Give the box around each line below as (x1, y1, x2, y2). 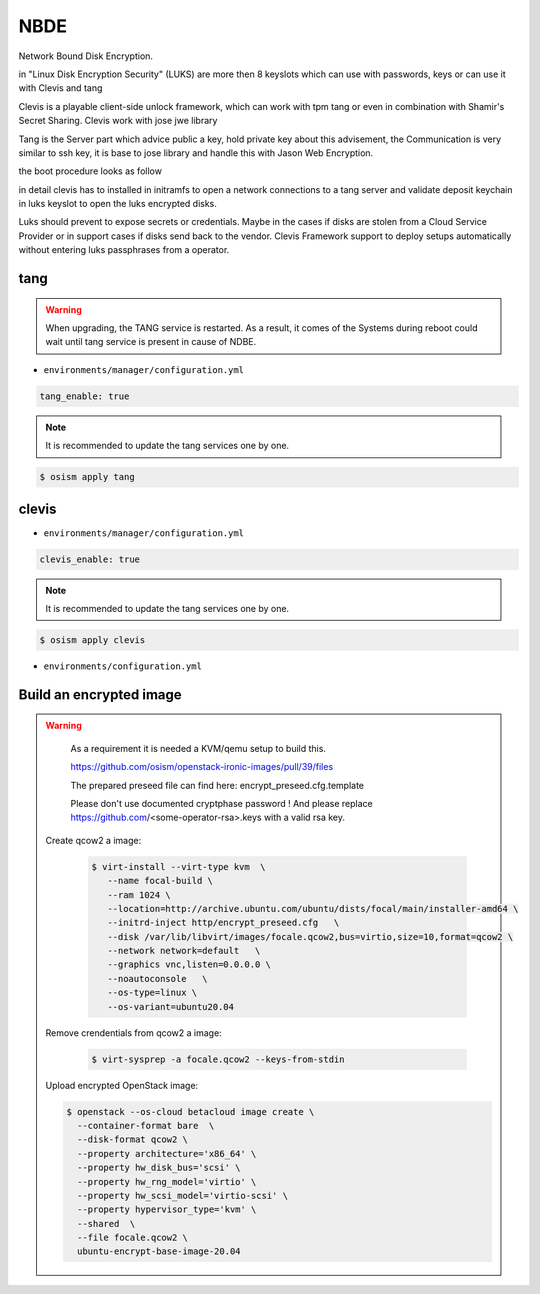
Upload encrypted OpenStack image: (45, 1079, 199, 1091)
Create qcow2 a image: (45, 834, 142, 846)
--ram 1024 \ (106, 889, 172, 900)
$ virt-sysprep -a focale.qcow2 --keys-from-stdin (91, 1053, 345, 1065)
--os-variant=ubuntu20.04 (106, 1001, 235, 1012)
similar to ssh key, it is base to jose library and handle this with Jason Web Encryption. (18, 146, 374, 159)
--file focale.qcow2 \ (76, 1232, 189, 1244)
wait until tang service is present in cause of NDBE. (45, 336, 257, 348)
